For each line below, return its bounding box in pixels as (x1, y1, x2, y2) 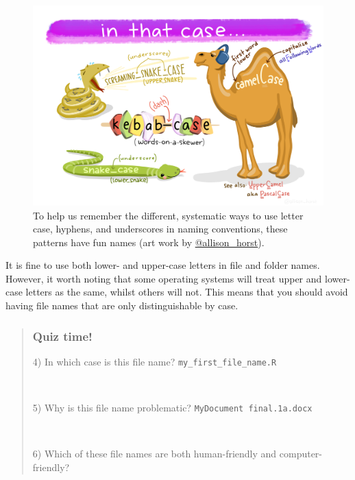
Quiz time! (32, 327, 93, 344)
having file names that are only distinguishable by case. (5, 298, 238, 313)
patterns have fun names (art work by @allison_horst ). (33, 235, 265, 249)
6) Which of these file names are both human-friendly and (32, 446, 277, 461)
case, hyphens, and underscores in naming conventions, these (33, 221, 288, 236)
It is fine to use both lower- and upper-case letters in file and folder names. (5, 258, 320, 272)
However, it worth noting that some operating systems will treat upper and (5, 271, 322, 285)
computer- (279, 446, 323, 461)
